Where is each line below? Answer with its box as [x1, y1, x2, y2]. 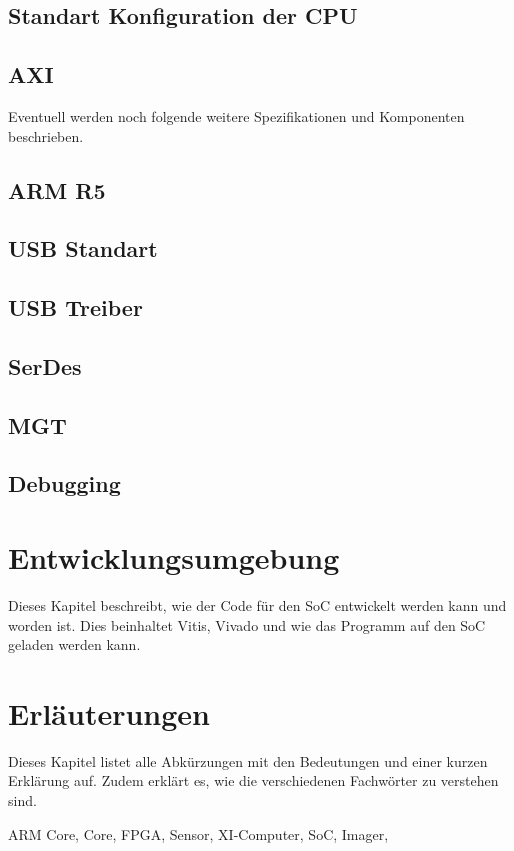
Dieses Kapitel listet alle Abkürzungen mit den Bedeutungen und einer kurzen [8, 750, 488, 771]
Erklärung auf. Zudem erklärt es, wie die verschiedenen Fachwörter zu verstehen [8, 770, 499, 791]
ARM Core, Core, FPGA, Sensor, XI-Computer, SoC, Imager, [8, 823, 389, 844]
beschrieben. [8, 125, 84, 146]
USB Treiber [8, 292, 143, 323]
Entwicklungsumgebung [8, 537, 340, 578]
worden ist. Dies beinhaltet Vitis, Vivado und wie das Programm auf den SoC [8, 614, 486, 635]
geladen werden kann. [8, 634, 141, 655]
